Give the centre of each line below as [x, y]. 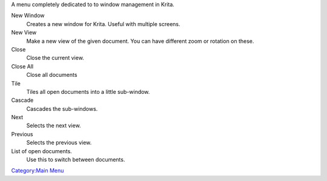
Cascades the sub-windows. [62, 108]
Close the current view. [55, 58]
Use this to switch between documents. [76, 160]
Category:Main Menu [38, 171]
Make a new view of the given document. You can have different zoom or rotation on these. [140, 41]
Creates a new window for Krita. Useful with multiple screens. [104, 24]
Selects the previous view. [59, 143]
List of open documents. [41, 151]
